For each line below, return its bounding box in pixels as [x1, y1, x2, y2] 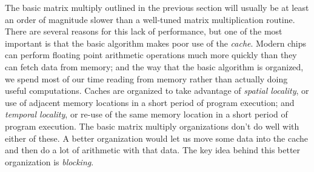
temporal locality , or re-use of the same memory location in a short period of [5, 108, 288, 121]
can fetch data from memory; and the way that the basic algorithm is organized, [5, 60, 304, 73]
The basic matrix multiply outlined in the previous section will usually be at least [5, 1, 309, 13]
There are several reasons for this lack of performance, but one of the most [5, 25, 282, 38]
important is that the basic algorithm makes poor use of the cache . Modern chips [5, 36, 307, 49]
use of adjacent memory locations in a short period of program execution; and [5, 96, 295, 108]
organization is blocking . [5, 155, 94, 168]
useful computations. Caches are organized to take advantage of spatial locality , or [5, 84, 309, 97]
